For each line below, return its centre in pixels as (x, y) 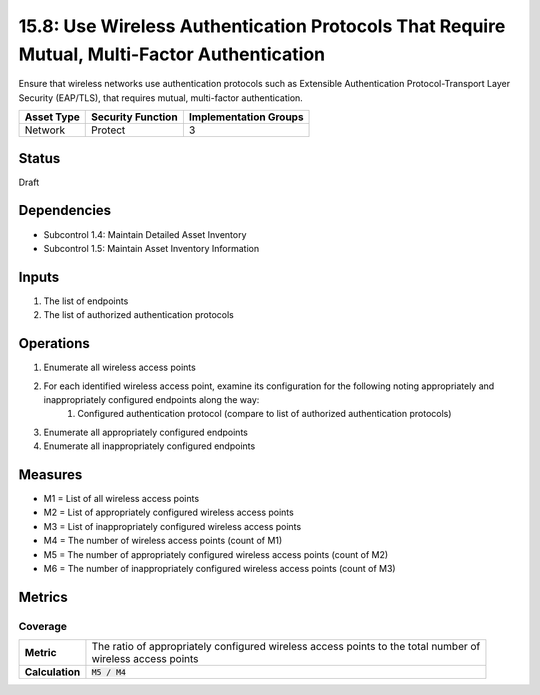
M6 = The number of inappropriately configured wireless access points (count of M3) (219, 568)
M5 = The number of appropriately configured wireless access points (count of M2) (216, 554)
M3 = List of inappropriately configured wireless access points (172, 526)
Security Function (135, 117)
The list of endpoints (86, 301)
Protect (108, 130)
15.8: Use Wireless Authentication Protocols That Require (262, 26)
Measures (50, 474)
